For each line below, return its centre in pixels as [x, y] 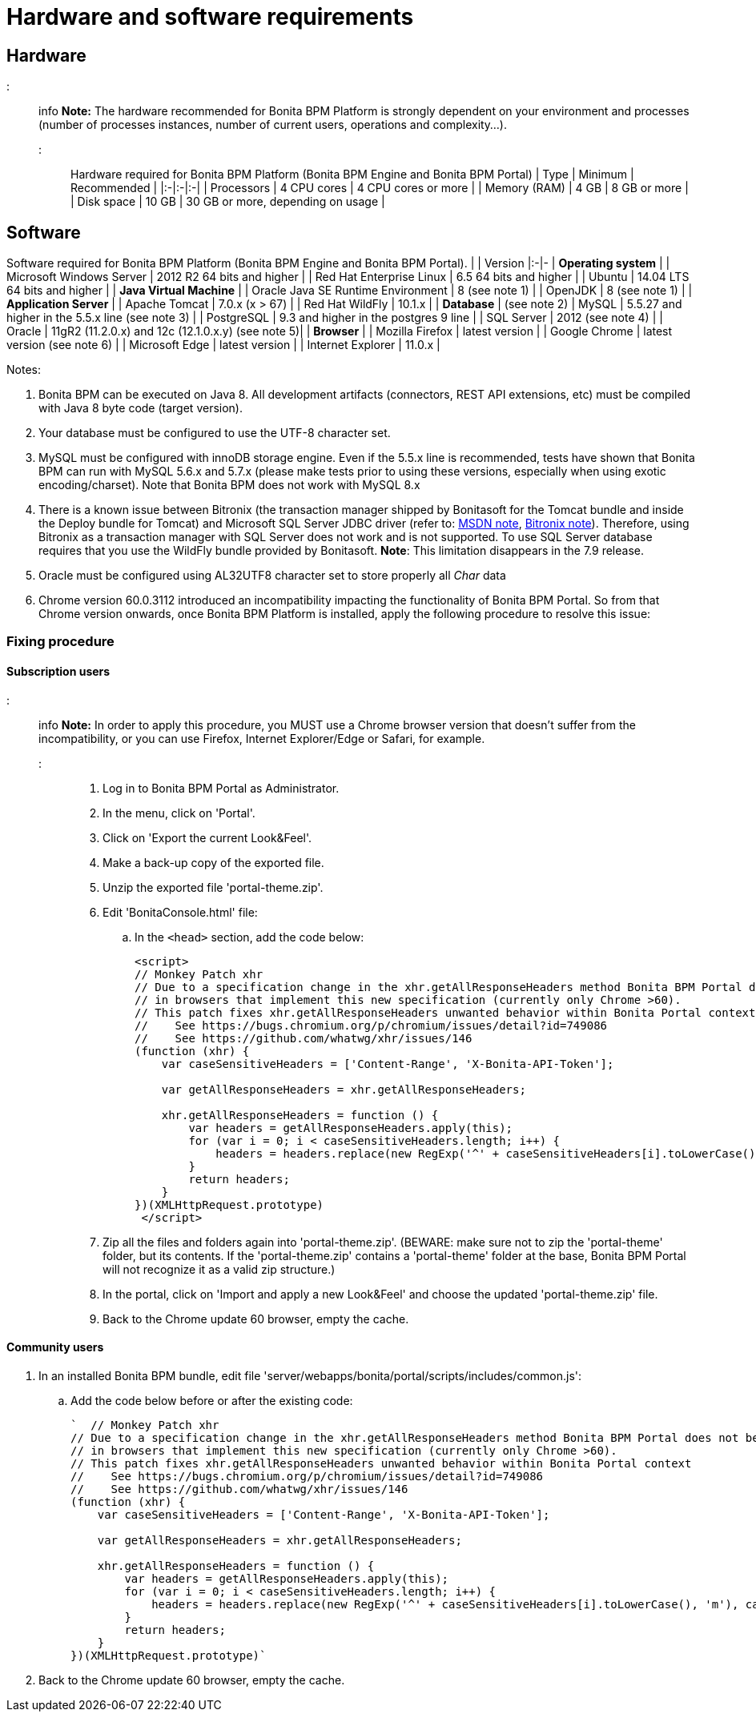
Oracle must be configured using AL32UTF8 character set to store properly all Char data [272, 576]
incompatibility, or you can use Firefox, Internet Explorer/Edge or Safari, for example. [262, 738]
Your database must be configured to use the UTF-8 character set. [215, 433]
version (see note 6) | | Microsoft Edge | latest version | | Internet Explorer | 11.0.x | [223, 345]
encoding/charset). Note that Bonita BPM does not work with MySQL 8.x [229, 485]
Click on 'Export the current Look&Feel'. [207, 837]
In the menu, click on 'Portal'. [179, 813]
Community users [55, 1347]
